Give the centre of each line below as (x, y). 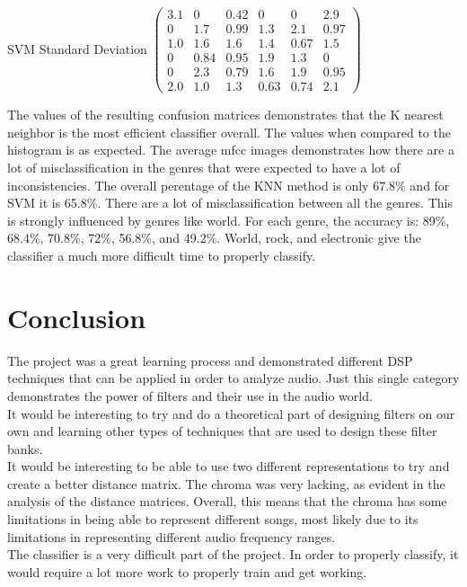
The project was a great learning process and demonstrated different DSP (210, 360)
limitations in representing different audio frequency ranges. (172, 536)
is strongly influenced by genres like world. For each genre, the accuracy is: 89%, (229, 220)
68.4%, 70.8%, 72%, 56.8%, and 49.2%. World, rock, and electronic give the (214, 238)
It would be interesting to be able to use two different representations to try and (229, 466)
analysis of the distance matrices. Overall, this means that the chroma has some (227, 501)
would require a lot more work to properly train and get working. (187, 571)
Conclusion (77, 317)
